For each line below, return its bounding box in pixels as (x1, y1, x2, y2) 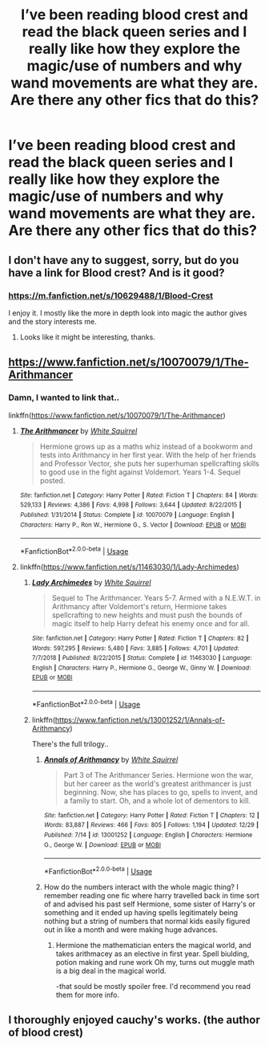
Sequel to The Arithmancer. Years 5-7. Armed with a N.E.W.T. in (51, 592, 261, 603)
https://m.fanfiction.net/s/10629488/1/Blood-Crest (8, 290, 214, 301)
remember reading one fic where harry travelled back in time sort (43, 891, 260, 901)
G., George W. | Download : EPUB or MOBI (43, 840, 162, 849)
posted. (39, 475, 66, 485)
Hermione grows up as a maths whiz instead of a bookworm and (39, 442, 254, 451)
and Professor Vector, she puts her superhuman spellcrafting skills (39, 458, 260, 468)
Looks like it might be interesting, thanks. (19, 332, 156, 342)
